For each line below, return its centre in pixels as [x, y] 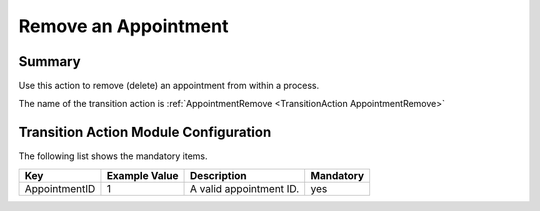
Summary [49, 61]
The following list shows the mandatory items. [113, 156]
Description [218, 175]
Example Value [142, 175]
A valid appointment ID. [245, 188]
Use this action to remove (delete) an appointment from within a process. [169, 86]
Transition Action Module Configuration [145, 132]
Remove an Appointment [123, 26]
